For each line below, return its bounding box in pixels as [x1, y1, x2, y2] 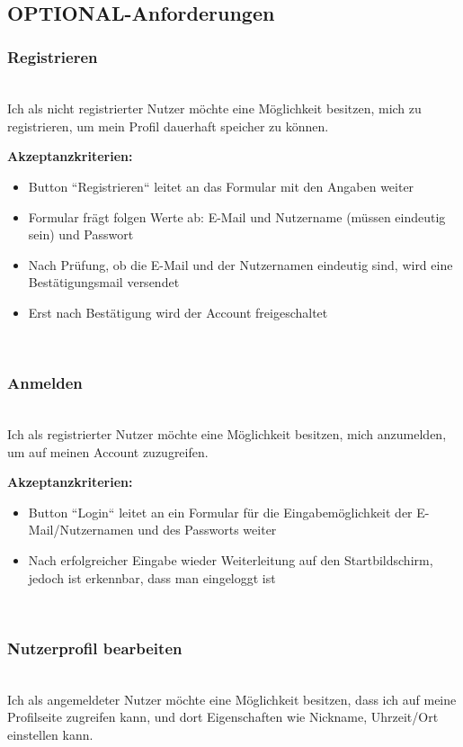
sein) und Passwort [28, 225, 134, 244]
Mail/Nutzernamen [28, 520, 134, 539]
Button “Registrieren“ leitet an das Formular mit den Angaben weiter [28, 176, 414, 195]
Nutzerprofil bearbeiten [7, 636, 183, 659]
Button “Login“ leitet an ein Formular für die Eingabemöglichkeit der [28, 502, 413, 521]
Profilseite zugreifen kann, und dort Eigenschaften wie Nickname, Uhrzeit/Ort [7, 707, 439, 726]
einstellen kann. [7, 724, 93, 743]
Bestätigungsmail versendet [28, 273, 180, 292]
